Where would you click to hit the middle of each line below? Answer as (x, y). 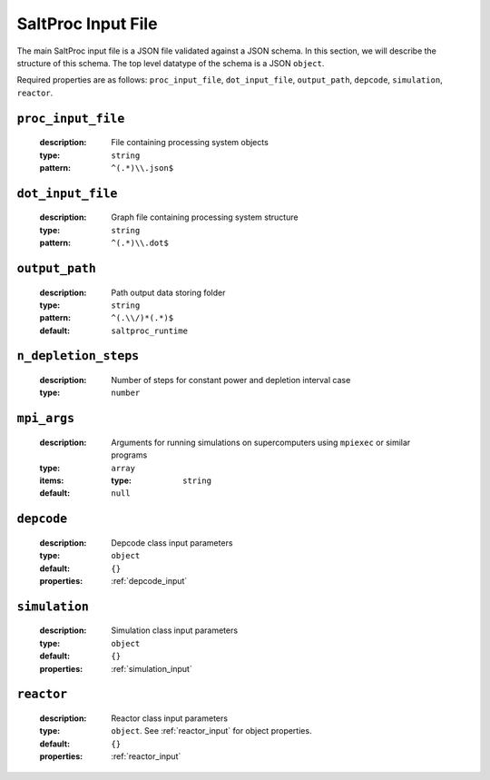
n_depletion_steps (78, 356)
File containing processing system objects (190, 143)
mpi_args (46, 419)
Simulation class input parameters (175, 630)
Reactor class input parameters (170, 718)
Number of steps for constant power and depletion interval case (231, 380)
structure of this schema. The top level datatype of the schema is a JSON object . (171, 63)
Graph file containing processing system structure (205, 217)
